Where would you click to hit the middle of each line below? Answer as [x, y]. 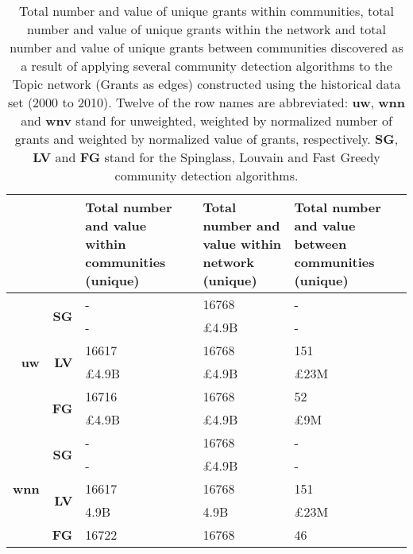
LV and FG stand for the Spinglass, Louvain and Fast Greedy [206, 157]
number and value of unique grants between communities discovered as [206, 47]
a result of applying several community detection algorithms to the [206, 66]
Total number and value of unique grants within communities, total [206, 11]
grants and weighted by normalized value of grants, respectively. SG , [206, 139]
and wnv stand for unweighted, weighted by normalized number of [206, 120]
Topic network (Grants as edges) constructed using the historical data [206, 84]
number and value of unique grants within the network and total [206, 29]
